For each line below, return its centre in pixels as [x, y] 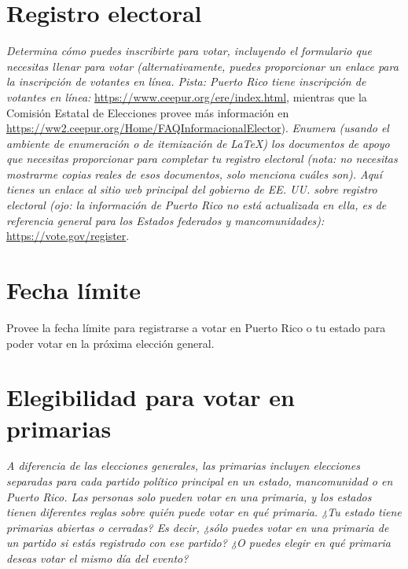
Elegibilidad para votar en [151, 397]
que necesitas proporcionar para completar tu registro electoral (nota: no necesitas [202, 159]
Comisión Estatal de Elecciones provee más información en [148, 112]
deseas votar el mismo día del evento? [97, 558]
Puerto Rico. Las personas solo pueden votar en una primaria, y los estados [189, 496]
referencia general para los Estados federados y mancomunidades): [165, 220]
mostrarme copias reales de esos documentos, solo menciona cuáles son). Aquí [194, 174]
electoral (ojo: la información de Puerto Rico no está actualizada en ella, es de [197, 205]
